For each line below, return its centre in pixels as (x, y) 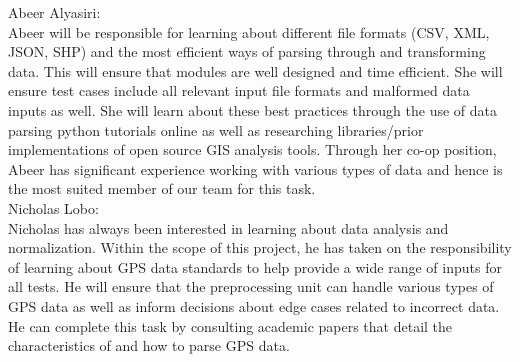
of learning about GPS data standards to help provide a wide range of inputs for (255, 266)
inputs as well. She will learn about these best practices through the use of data (253, 109)
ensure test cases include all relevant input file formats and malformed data (239, 90)
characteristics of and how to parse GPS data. (149, 345)
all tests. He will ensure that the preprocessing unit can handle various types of (251, 286)
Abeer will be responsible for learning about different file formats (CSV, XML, (249, 31)
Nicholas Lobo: (53, 207)
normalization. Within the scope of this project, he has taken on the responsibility (260, 247)
